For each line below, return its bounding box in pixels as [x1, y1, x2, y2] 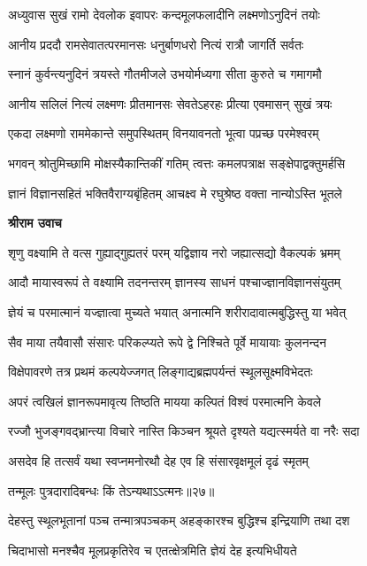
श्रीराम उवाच [8, 213, 62, 232]
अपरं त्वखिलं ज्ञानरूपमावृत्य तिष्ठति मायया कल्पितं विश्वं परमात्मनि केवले [8, 392, 322, 410]
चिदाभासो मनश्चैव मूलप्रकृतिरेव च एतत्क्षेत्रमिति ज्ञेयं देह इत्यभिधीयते [8, 540, 297, 559]
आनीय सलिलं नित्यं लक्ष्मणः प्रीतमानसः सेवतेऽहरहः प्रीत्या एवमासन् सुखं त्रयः [8, 94, 333, 112]
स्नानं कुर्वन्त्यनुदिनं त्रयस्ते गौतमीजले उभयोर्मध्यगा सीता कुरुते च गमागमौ [8, 65, 322, 83]
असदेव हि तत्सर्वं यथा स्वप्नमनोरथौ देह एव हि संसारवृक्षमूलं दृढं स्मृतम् [8, 451, 309, 469]
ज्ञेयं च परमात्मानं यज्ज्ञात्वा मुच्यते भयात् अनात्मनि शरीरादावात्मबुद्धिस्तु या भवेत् [8, 302, 347, 321]
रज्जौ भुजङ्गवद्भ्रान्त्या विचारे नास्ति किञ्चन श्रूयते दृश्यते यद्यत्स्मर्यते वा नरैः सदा [8, 422, 360, 440]
